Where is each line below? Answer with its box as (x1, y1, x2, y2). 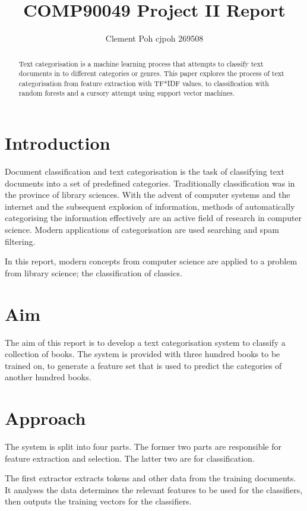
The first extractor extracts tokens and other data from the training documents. (5, 472, 296, 484)
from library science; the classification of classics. (5, 266, 182, 279)
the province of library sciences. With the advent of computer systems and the (5, 188, 290, 201)
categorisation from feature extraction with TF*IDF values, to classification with (18, 78, 269, 88)
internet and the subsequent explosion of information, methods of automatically (5, 200, 295, 212)
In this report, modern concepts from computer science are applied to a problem (5, 255, 297, 267)
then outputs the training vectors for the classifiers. (5, 495, 192, 507)
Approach (5, 406, 86, 430)
